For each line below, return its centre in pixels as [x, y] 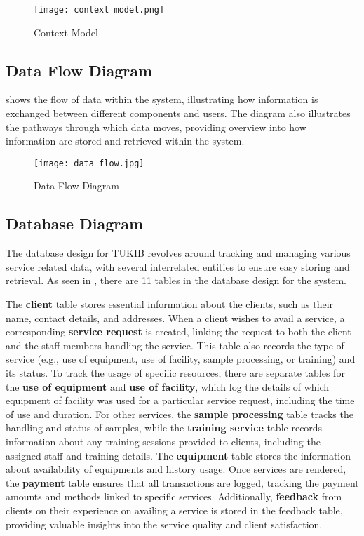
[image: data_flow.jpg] [89, 163]
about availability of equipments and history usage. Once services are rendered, [176, 469]
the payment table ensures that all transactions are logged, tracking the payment [182, 482]
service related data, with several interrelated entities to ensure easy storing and [178, 266]
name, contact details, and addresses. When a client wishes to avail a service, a [175, 317]
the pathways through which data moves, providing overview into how [156, 127]
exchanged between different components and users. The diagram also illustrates [178, 113]
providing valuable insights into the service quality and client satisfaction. [164, 524]
